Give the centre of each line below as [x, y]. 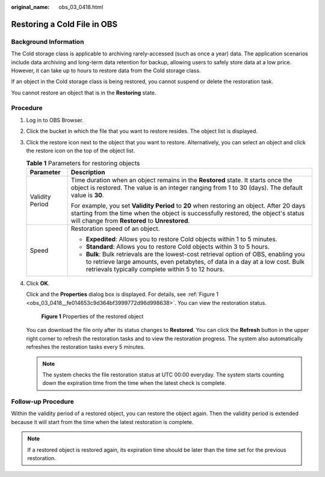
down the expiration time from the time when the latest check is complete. [134, 383]
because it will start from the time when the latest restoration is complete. [102, 422]
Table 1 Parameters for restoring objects [83, 163]
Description [88, 172]
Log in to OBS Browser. [55, 120]
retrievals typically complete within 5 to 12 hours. [155, 269]
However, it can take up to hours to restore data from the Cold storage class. [106, 70]
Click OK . [38, 283]
